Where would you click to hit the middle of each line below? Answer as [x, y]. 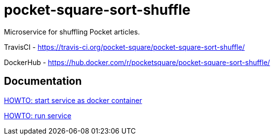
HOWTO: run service [38, 115]
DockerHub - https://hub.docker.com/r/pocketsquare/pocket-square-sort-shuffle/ [137, 62]
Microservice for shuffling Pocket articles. [72, 32]
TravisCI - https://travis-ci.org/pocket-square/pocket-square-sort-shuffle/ [124, 47]
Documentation [43, 81]
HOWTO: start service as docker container [73, 100]
